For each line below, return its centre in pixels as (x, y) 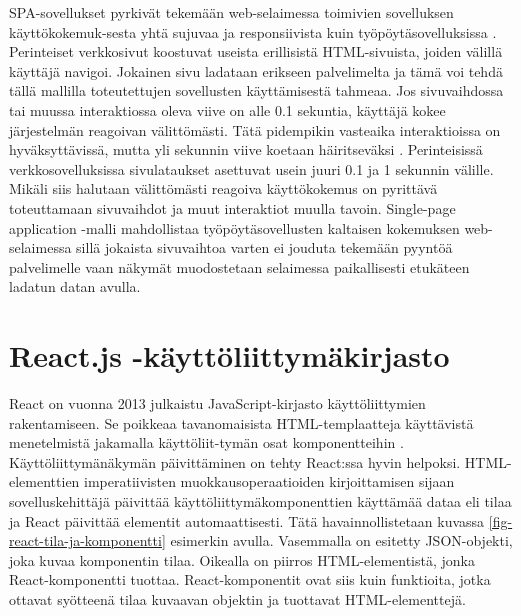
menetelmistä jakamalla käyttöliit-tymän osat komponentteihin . (206, 442)
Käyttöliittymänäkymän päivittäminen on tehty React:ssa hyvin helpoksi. (235, 461)
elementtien (44, 481)
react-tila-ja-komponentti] (87, 540)
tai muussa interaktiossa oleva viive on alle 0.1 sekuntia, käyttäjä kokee (227, 109)
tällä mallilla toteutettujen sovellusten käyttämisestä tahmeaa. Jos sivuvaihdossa (256, 90)
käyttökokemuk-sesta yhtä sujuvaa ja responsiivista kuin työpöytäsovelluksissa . (253, 31)
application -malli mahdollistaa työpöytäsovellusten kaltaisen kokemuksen (234, 227)
